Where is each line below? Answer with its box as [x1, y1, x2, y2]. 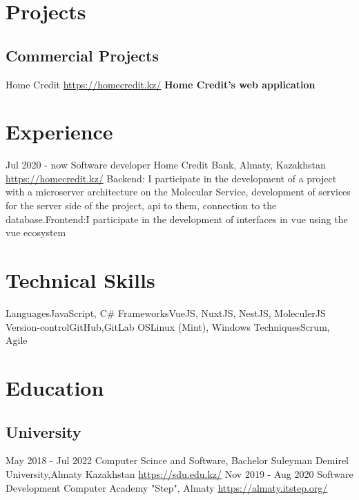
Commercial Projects [6, 44, 159, 66]
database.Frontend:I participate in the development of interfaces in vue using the [6, 211, 348, 226]
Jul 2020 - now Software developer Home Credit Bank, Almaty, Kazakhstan [6, 157, 326, 172]
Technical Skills [6, 266, 155, 294]
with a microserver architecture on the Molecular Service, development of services [6, 184, 351, 199]
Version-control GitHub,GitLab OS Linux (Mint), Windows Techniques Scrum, [6, 319, 330, 334]
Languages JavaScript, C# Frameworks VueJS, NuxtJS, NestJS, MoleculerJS [6, 305, 326, 320]
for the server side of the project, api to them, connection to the [6, 198, 277, 213]
